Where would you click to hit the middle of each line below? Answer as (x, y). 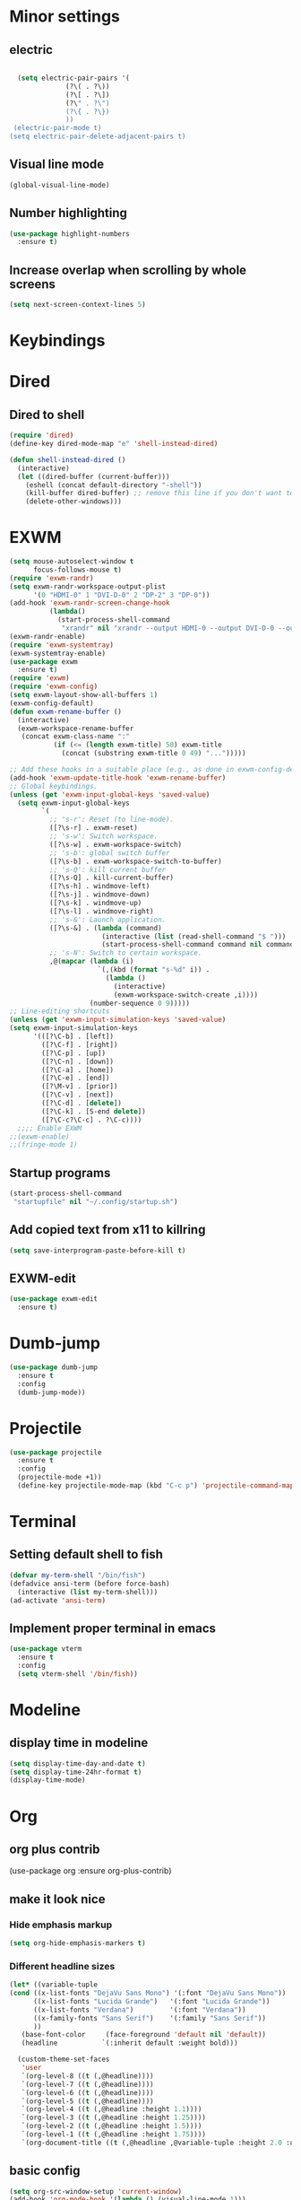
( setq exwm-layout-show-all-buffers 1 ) (84, 695)
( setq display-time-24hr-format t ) (76, 1772)
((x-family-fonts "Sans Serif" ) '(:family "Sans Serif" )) (150, 2018)
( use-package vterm (46, 1649)
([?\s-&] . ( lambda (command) (106, 928)
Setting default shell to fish (86, 1554)
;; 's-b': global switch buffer (109, 853)
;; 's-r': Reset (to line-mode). (112, 820)
